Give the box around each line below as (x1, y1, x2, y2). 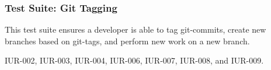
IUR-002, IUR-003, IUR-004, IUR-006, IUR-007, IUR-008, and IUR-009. (5, 54, 264, 66)
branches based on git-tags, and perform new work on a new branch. (5, 34, 250, 47)
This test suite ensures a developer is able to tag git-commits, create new (5, 23, 266, 36)
